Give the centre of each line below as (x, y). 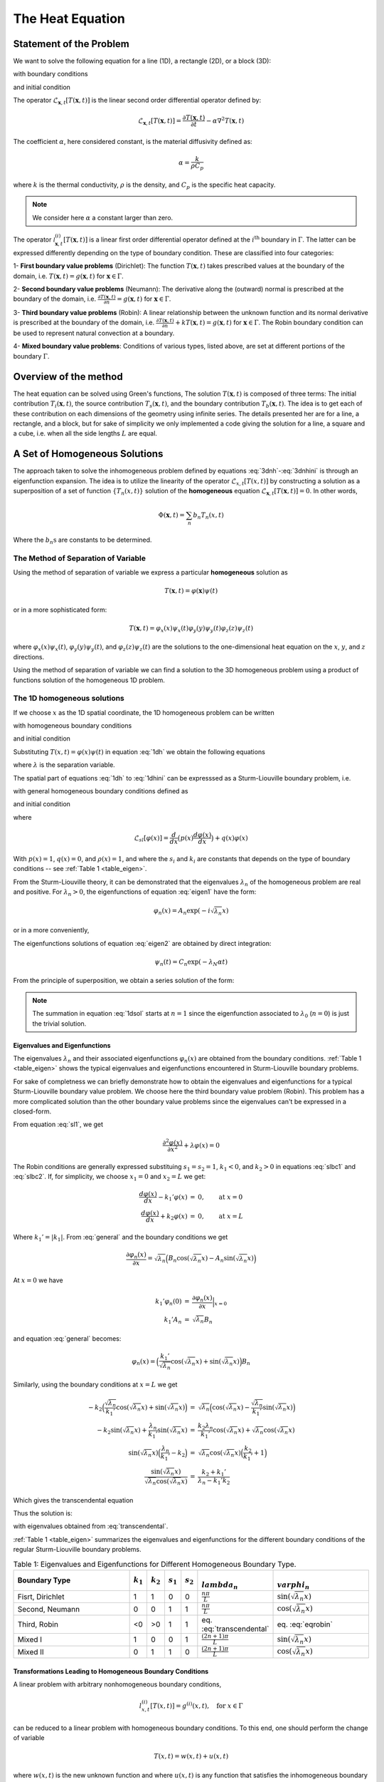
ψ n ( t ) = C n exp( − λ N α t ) (191, 962)
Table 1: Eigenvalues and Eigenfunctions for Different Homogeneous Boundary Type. (155, 1564)
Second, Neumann (49, 1609)
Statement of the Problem (71, 44)
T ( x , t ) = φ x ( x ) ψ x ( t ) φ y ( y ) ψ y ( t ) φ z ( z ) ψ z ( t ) (191, 629)
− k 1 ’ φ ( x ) (172, 1198)
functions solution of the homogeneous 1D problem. (89, 680)
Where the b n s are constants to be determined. (82, 540)
